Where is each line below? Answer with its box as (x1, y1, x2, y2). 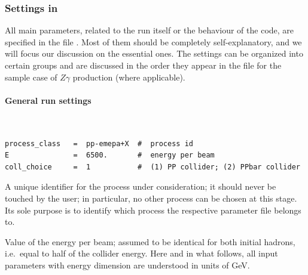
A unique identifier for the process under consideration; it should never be (5, 180, 276, 193)
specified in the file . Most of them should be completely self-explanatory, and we (5, 35, 302, 48)
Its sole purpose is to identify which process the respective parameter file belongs (5, 203, 301, 216)
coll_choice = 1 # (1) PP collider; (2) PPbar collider (5, 162, 300, 171)
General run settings (5, 94, 92, 106)
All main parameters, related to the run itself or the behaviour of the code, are (5, 24, 294, 36)
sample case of (5, 70, 57, 83)
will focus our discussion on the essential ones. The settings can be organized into (5, 47, 303, 60)
